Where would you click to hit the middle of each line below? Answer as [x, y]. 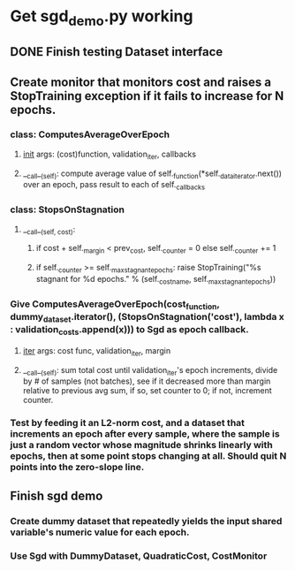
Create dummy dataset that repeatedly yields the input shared [146, 521]
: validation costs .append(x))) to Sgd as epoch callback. [130, 331]
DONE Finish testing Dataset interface [117, 52]
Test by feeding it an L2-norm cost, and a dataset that [128, 423]
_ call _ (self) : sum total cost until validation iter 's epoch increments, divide [150, 371]
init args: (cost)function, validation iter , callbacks [110, 155]
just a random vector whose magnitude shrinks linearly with [141, 445]
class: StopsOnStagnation [68, 209]
